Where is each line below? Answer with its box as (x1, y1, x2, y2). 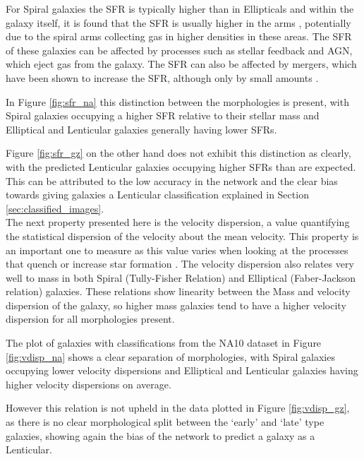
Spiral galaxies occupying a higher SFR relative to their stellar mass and (6, 108, 320, 123)
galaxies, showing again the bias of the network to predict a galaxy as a (6, 428, 315, 443)
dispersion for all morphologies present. (6, 311, 175, 326)
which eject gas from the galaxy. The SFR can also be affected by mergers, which (6, 56, 357, 71)
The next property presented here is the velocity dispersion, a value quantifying (6, 215, 350, 229)
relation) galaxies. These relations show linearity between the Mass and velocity (6, 284, 351, 299)
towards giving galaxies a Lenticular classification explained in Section (6, 187, 309, 202)
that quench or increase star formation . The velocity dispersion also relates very (6, 256, 354, 271)
